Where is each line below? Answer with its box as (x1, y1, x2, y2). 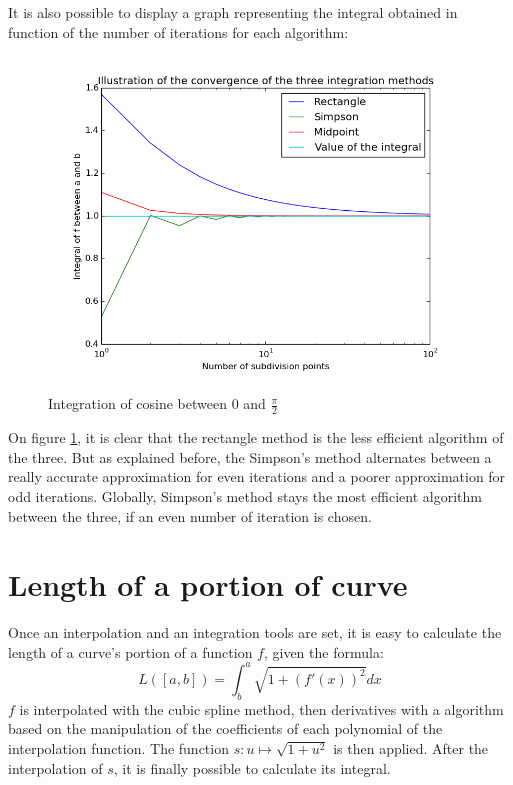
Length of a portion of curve (8, 564, 408, 605)
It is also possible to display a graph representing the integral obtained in (8, 2, 458, 22)
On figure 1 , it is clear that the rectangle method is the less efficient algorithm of (8, 427, 504, 448)
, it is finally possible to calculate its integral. (113, 757, 391, 778)
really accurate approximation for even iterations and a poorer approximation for (8, 466, 506, 487)
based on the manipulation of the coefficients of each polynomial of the (8, 718, 443, 739)
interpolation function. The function (8, 737, 229, 758)
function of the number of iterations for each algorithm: (8, 21, 349, 42)
